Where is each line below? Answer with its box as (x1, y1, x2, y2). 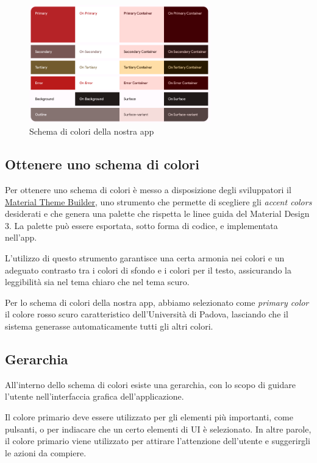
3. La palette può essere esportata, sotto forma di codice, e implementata (5, 219, 278, 231)
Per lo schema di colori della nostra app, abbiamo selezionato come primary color (5, 295, 309, 308)
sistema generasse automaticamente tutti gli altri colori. (5, 320, 213, 333)
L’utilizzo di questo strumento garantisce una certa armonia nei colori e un (5, 252, 285, 264)
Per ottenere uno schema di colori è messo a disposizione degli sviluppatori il (5, 183, 291, 196)
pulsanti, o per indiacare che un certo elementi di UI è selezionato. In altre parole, (5, 422, 312, 435)
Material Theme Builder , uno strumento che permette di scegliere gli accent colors (5, 195, 312, 208)
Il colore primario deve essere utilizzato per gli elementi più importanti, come (5, 411, 293, 423)
